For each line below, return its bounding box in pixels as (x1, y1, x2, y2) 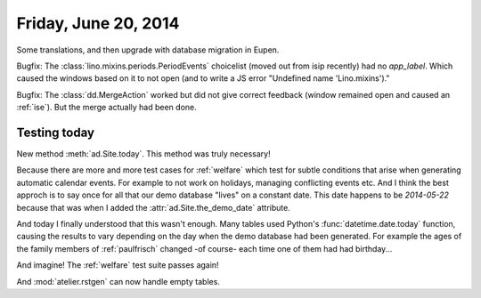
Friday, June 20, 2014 (16, 13, 180, 33)
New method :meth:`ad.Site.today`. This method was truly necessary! (16, 149, 271, 159)
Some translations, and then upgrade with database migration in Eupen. (16, 44, 280, 55)
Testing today (16, 125, 95, 140)
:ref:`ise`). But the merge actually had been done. (16, 102, 197, 113)
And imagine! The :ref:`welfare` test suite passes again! (16, 260, 219, 270)
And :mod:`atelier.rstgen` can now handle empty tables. (16, 276, 220, 286)
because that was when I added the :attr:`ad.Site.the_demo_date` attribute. (16, 202, 291, 213)
